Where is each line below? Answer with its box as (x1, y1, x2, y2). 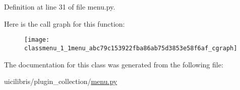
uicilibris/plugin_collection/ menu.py (4, 76, 117, 86)
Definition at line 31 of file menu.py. (4, 2, 115, 12)
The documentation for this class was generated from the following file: (4, 59, 223, 69)
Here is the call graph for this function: (4, 18, 125, 29)
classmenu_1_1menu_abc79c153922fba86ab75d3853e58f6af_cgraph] (24, 44, 237, 52)
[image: (24, 36, 50, 44)
